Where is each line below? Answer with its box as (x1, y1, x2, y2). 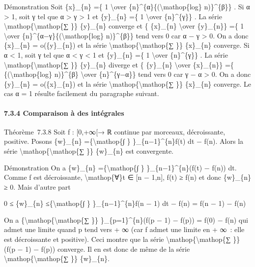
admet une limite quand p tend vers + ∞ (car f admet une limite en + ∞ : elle (4, 224, 245, 234)
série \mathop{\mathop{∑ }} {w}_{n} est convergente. (4, 145, 174, 156)
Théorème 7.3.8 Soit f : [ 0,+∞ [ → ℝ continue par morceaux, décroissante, (4, 126, 226, 136)
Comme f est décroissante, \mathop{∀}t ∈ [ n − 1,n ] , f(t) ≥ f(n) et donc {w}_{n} (4, 172, 252, 182)
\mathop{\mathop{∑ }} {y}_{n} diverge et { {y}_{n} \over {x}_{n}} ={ (4, 59, 234, 69)
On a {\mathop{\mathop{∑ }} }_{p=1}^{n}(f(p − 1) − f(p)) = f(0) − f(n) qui (4, 214, 248, 225)
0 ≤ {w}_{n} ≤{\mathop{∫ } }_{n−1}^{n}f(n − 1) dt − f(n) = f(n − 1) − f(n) (4, 198, 246, 208)
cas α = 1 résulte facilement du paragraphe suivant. (4, 88, 159, 99)
